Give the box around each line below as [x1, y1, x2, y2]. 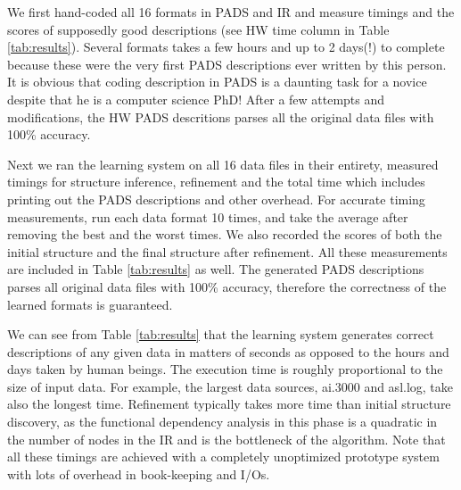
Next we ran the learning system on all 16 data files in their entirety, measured [7, 154, 439, 173]
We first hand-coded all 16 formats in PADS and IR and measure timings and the [7, 3, 455, 21]
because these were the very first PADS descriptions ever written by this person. [7, 54, 447, 73]
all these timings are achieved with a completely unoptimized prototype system [7, 447, 440, 466]
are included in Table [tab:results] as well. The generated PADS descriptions [7, 260, 424, 278]
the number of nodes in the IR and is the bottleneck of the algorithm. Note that [7, 429, 446, 448]
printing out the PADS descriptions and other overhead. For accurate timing [7, 189, 425, 208]
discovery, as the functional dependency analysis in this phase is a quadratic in [7, 412, 438, 431]
